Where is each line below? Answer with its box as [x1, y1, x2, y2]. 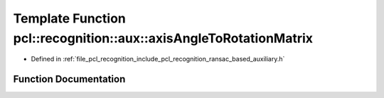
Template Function [13, 11, 126, 26]
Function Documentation [13, 73, 126, 85]
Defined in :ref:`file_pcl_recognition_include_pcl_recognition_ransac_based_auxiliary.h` [31, 55, 285, 63]
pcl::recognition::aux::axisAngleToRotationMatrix [13, 30, 313, 46]
